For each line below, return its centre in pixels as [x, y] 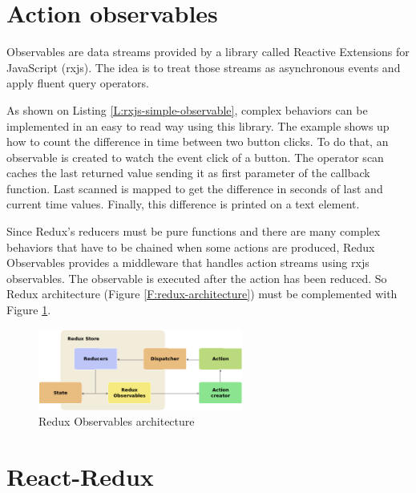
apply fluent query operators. [78, 83]
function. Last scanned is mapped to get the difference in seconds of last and [195, 188]
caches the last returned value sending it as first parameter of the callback [188, 173]
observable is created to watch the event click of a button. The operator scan [195, 157]
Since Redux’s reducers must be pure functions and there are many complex [194, 231]
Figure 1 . [29, 310]
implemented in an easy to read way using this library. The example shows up [198, 125]
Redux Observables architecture [117, 421]
